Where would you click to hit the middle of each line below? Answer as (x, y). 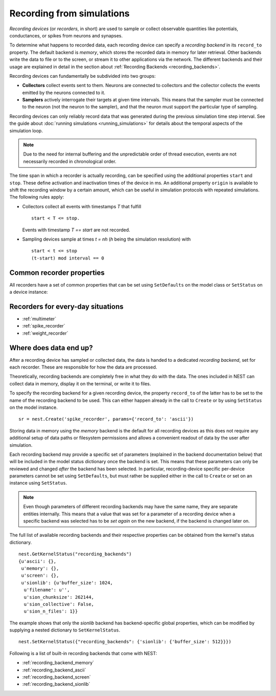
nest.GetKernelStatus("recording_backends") (75, 554)
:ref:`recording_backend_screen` (57, 677)
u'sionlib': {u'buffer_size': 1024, (67, 583)
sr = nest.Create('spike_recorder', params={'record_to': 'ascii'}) (106, 419)
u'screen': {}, (40, 575)
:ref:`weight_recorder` (45, 333)
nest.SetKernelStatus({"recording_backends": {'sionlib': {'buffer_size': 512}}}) (125, 642)
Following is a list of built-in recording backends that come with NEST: (83, 653)
